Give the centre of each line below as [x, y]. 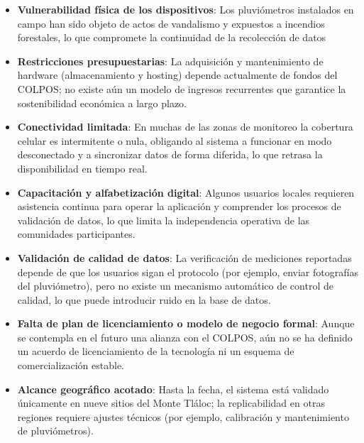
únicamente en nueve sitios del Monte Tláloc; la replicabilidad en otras [171, 403]
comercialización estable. [71, 365]
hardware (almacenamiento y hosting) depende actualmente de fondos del [177, 75]
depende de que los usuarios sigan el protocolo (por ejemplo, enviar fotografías [188, 272]
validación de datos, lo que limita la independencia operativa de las [164, 220]
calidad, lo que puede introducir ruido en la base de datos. [144, 299]
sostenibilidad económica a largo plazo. [102, 103]
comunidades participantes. [76, 234]
